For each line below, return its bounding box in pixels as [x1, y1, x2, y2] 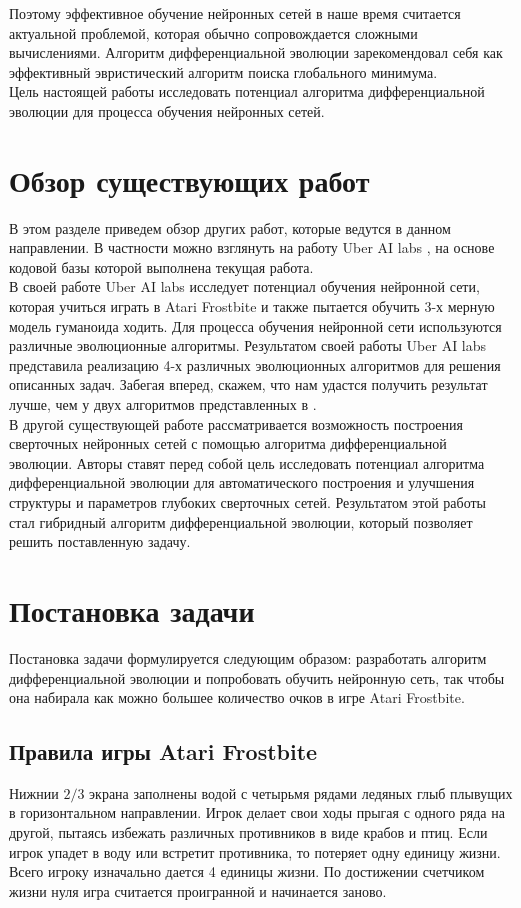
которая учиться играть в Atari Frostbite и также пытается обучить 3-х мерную [9, 296, 495, 317]
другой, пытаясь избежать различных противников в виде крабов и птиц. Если [9, 822, 488, 843]
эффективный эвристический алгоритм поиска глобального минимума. [9, 61, 438, 82]
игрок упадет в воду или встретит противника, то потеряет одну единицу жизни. [9, 841, 501, 862]
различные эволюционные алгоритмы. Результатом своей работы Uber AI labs [9, 335, 487, 356]
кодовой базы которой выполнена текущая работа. [9, 256, 314, 277]
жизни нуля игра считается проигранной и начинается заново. [9, 880, 387, 901]
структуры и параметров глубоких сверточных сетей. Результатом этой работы [9, 492, 487, 512]
